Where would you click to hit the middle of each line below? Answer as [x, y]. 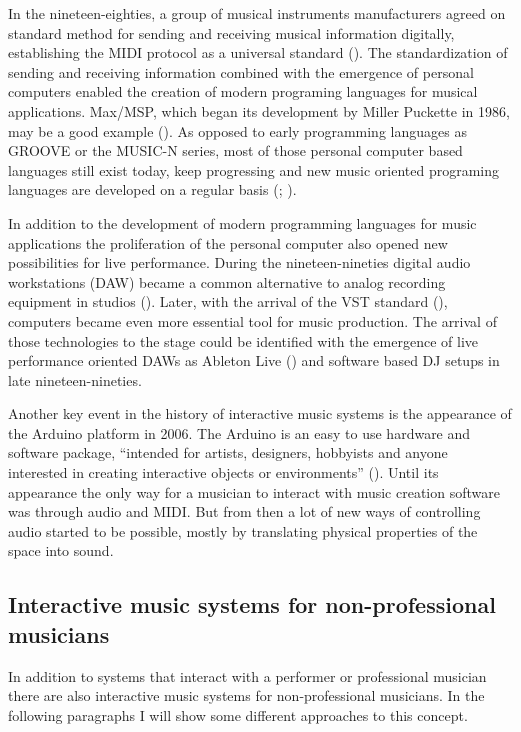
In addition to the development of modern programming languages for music [242, 222]
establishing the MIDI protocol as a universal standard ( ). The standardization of [258, 52]
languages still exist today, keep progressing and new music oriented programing [254, 169]
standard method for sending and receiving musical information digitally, [231, 32]
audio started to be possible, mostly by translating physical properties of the [243, 530]
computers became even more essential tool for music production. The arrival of [252, 320]
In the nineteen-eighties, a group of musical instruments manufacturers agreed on [257, 13]
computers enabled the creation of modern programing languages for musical [243, 91]
